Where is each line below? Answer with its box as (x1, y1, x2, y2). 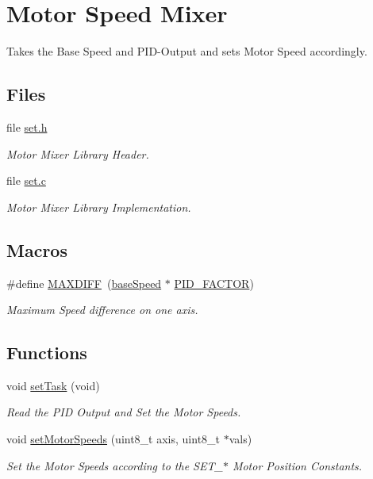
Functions (6, 340, 87, 365)
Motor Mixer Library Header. (6, 145, 149, 162)
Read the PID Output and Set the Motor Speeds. (6, 404, 241, 420)
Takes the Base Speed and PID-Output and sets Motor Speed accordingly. (6, 43, 367, 59)
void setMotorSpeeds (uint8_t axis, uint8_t (6, 431, 221, 447)
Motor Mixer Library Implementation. (6, 198, 191, 215)
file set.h (6, 118, 48, 135)
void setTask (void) (6, 377, 100, 393)
